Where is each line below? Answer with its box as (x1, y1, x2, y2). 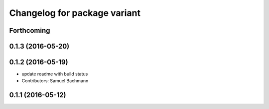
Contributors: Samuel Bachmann (21, 78, 89, 84)
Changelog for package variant (9, 7, 141, 18)
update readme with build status (21, 71, 88, 77)
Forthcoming (9, 26, 50, 35)
